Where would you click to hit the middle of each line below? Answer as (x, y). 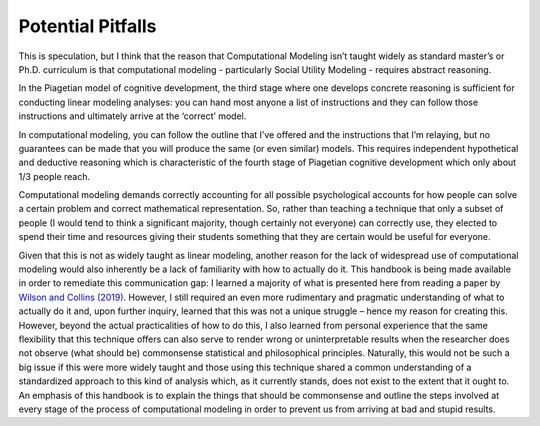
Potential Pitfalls (87, 26)
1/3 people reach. (54, 176)
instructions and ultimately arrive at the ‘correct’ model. (132, 116)
